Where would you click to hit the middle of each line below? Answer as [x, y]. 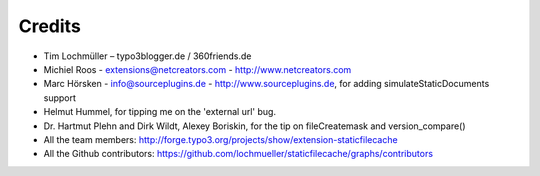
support [60, 97]
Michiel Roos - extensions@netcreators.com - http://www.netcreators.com [197, 69]
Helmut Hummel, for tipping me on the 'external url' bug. [160, 112]
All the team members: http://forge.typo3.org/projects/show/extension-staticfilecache [221, 139]
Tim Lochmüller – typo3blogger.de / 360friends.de [147, 56]
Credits [50, 26]
